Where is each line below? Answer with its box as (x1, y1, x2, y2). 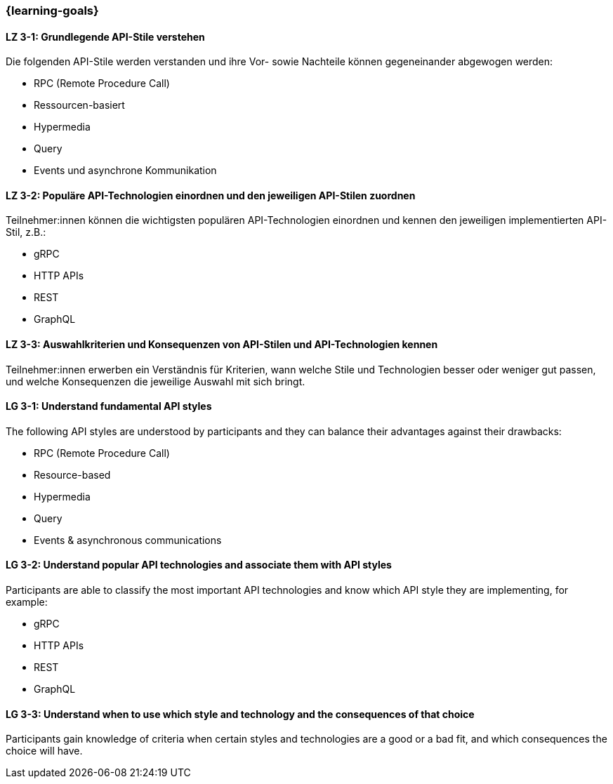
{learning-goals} (6, 4, 99, 18)
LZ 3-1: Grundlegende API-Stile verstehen (6, 30, 205, 43)
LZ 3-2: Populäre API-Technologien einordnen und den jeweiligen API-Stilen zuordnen (6, 189, 416, 201)
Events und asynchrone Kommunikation (34, 164, 217, 177)
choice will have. (6, 745, 83, 757)
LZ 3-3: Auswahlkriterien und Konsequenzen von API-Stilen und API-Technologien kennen (6, 338, 438, 351)
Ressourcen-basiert (34, 99, 125, 112)
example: (6, 596, 48, 609)
